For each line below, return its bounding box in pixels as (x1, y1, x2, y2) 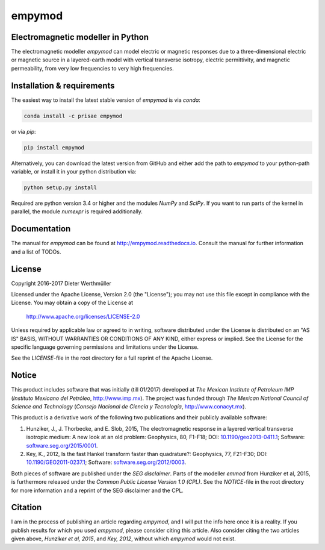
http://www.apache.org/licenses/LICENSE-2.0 (26, 313, 140, 320)
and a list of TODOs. (11, 248, 61, 255)
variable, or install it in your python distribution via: (11, 168, 137, 175)
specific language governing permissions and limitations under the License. (11, 343, 199, 351)
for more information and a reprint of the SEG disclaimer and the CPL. (11, 487, 184, 494)
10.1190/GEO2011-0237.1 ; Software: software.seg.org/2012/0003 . (26, 458, 187, 466)
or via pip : (11, 128, 36, 135)
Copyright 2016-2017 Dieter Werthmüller (11, 280, 111, 287)
